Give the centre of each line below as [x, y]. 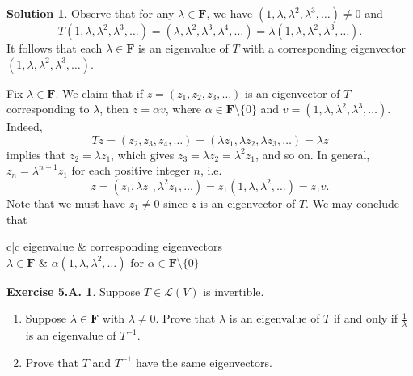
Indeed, [25, 127]
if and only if [365, 318]
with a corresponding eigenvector [324, 48]
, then [114, 109]
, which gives [143, 154]
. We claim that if [99, 93]
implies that [36, 154]
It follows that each [55, 48]
